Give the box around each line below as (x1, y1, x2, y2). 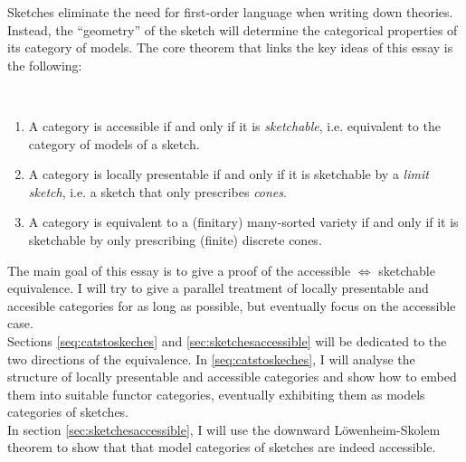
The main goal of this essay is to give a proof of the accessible (7, 260, 351, 279)
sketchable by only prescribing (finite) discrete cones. (28, 230, 322, 249)
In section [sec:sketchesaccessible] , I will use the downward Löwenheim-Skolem (7, 420, 441, 438)
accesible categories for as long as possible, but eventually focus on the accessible (7, 296, 456, 315)
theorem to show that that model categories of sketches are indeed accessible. (7, 438, 436, 457)
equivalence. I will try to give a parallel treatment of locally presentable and (7, 278, 429, 297)
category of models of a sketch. (28, 134, 200, 153)
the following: (7, 55, 82, 74)
